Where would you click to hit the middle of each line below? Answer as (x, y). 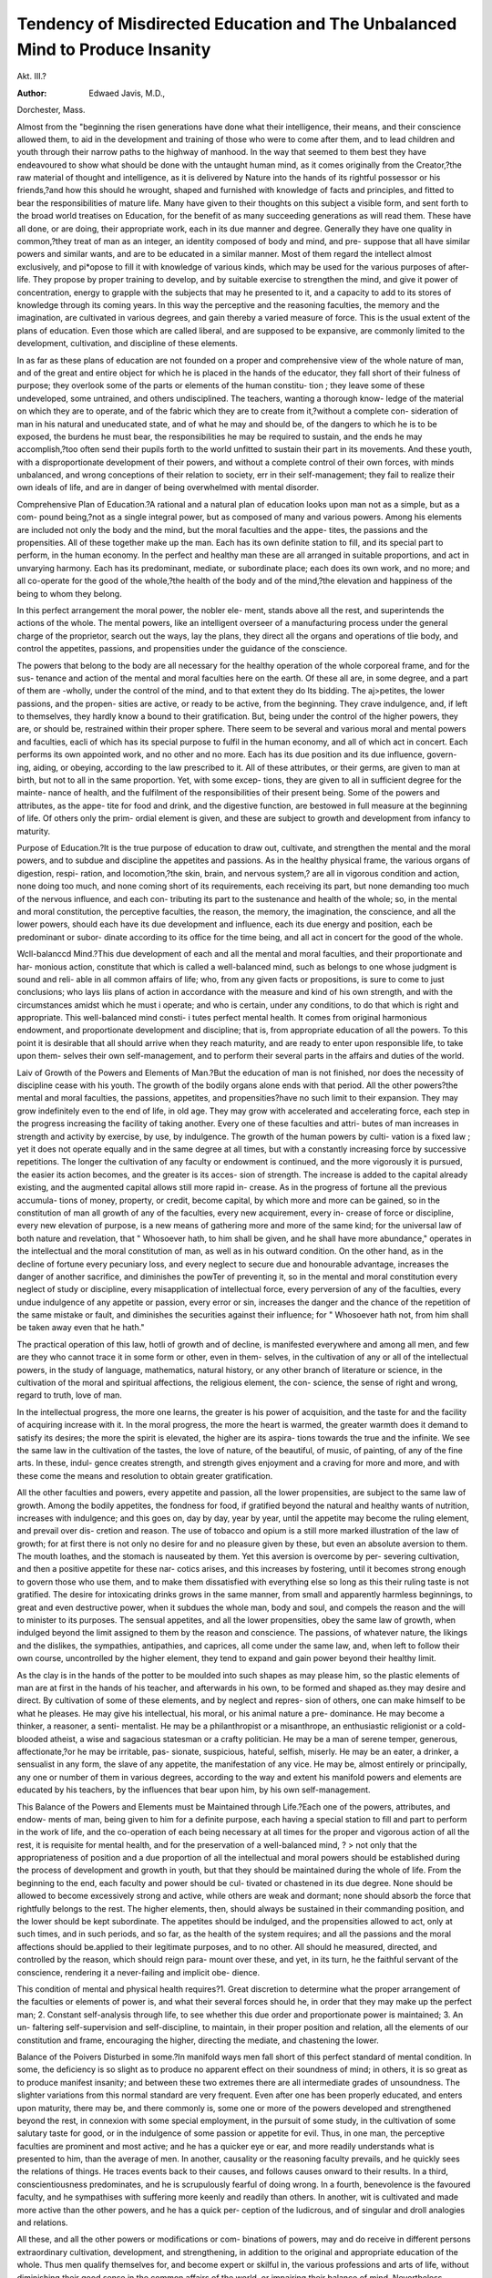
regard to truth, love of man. (70, 1395)
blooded (33, 1739)
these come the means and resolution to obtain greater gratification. (145, 1475)
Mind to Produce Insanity (114, 49)
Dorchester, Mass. (51, 110)
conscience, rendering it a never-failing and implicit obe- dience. (138, 1972)
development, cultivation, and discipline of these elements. (128, 344)
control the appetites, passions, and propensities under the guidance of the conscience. (182, 649)
